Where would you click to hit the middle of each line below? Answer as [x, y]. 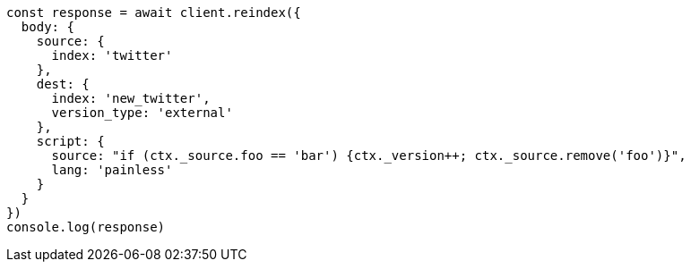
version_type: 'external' [142, 113]
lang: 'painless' [112, 170]
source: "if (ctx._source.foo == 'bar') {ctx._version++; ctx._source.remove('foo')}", [369, 156]
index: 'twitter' [112, 55]
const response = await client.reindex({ [154, 13]
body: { [48, 27]
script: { [70, 141]
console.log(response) [86, 227]
